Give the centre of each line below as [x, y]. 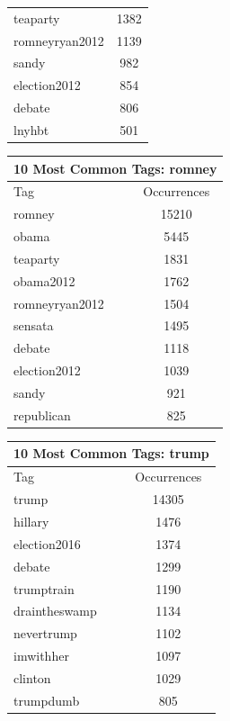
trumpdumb [47, 700]
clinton [32, 677]
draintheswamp [55, 611]
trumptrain [44, 588]
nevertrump [45, 633]
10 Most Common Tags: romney [115, 168]
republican [42, 415]
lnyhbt [31, 129]
